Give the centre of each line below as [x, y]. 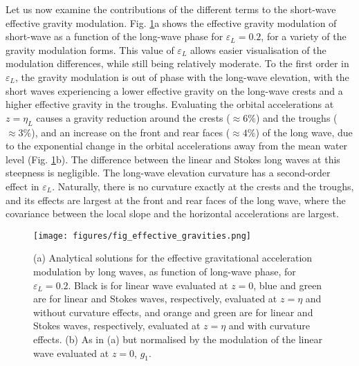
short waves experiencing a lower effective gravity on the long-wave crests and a [174, 90]
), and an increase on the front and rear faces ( [131, 132]
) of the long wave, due [304, 132]
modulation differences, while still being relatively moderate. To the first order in [177, 63]
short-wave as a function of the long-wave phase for [114, 36]
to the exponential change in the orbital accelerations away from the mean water [177, 146]
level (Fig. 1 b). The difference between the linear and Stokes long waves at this [173, 159]
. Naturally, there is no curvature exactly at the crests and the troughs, [203, 186]
